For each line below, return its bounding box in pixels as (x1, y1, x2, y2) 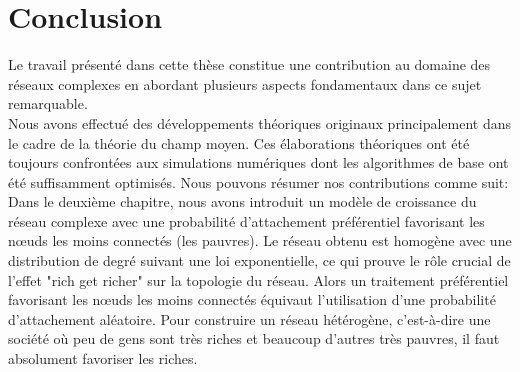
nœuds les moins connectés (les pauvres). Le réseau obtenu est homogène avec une (8, 230, 512, 251)
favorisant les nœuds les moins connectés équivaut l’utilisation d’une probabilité (8, 289, 496, 310)
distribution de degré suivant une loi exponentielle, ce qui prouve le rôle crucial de (8, 250, 511, 271)
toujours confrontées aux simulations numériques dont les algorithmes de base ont (8, 152, 509, 173)
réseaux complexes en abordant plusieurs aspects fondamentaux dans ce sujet (8, 73, 482, 94)
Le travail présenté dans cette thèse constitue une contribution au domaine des (8, 54, 491, 75)
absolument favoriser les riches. (8, 348, 198, 369)
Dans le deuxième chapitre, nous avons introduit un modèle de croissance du (8, 191, 477, 212)
